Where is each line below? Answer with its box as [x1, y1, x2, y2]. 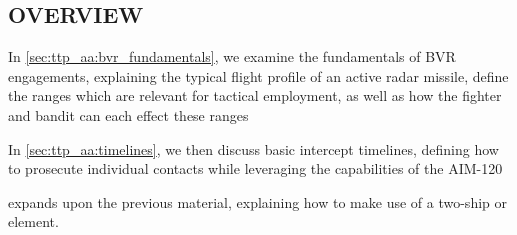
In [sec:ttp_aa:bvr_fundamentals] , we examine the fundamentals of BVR [8, 46, 456, 67]
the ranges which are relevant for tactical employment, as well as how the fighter [8, 85, 502, 106]
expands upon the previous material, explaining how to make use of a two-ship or [8, 191, 507, 212]
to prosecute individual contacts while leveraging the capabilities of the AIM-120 [8, 158, 503, 179]
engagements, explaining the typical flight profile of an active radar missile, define [8, 65, 509, 86]
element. [8, 211, 59, 232]
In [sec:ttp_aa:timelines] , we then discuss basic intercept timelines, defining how [8, 138, 499, 159]
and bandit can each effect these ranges [8, 104, 249, 125]
